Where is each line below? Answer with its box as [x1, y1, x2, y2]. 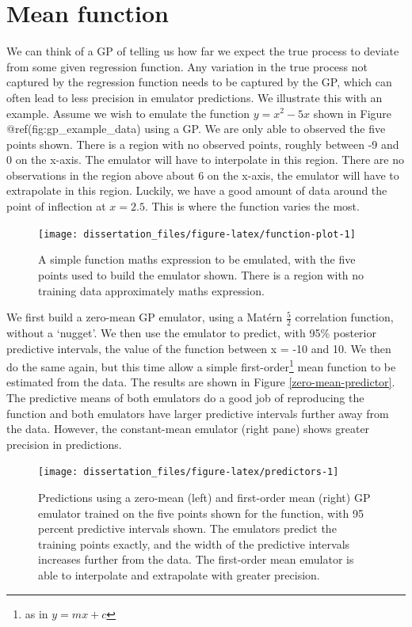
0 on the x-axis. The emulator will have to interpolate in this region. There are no [6, 151, 404, 168]
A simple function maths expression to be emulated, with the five [38, 251, 356, 268]
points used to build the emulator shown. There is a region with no [38, 266, 364, 283]
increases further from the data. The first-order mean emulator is [38, 551, 354, 568]
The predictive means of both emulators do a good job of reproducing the [6, 389, 364, 405]
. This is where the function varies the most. [144, 198, 360, 215]
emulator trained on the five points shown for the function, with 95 [38, 504, 364, 521]
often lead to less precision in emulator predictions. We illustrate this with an [6, 89, 383, 105]
